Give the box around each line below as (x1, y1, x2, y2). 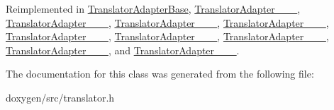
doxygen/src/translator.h (6, 90, 115, 104)
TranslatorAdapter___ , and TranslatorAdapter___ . (6, 42, 240, 57)
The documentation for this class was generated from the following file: (6, 66, 314, 81)
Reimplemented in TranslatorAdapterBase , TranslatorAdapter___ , (6, 1, 301, 16)
